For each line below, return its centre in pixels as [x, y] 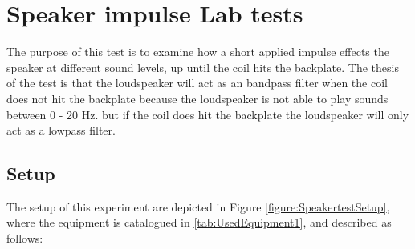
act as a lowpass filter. [61, 130]
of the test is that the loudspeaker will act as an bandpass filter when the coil [197, 83]
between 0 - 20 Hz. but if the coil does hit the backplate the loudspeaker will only [208, 114]
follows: [25, 238]
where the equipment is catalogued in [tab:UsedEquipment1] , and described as [199, 222]
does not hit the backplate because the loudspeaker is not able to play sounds [197, 98]
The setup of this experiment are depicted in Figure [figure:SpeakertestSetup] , [198, 206]
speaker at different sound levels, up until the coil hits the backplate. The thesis [203, 67]
